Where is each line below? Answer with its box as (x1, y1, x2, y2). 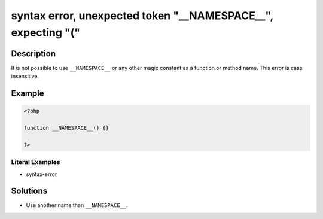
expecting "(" (11, 26, 81, 39)
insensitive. (11, 72, 39, 80)
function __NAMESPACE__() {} (23, 124, 109, 132)
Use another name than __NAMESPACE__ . (26, 202, 128, 209)
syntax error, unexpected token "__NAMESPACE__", (11, 9, 273, 22)
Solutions (11, 186, 48, 196)
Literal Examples (11, 158, 60, 166)
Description (11, 48, 56, 59)
